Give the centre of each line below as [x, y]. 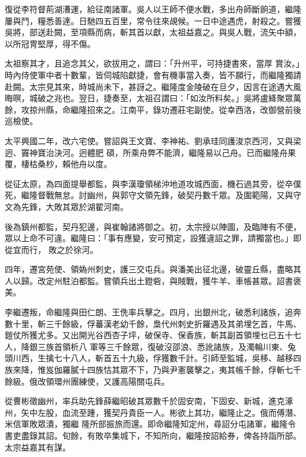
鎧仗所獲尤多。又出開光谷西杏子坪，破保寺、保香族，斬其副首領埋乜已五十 [149, 335]
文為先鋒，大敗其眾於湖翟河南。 [66, 206]
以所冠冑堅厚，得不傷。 [50, 43]
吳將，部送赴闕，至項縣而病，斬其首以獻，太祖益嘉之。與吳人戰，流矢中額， [153, 32]
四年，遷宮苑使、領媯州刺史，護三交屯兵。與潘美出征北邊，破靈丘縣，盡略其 [153, 269]
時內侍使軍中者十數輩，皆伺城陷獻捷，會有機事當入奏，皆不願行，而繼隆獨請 [153, 74]
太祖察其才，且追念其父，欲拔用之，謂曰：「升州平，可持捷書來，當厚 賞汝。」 [152, 63]
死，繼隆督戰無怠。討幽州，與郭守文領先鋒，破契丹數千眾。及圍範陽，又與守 [153, 195]
